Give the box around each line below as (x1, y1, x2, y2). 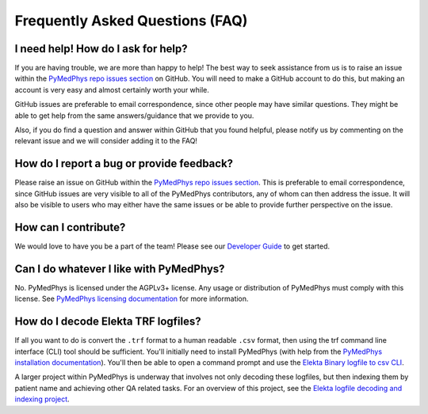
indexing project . (14, 394, 71, 404)
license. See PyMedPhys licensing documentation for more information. (14, 294, 249, 304)
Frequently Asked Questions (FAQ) (14, 12, 248, 29)
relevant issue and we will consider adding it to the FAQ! (14, 136, 198, 146)
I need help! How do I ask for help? (14, 42, 188, 55)
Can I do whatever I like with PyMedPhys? (14, 262, 225, 275)
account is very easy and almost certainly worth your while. (14, 85, 210, 94)
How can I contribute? (14, 220, 126, 234)
